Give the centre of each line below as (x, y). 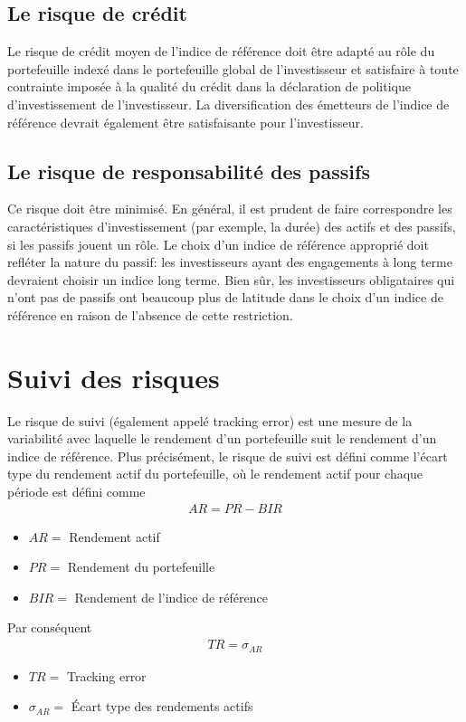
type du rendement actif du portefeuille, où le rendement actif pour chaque (215, 474)
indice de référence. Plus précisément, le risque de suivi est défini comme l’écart (228, 456)
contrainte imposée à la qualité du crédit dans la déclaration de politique (209, 86)
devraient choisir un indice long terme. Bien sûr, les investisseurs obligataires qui (231, 279)
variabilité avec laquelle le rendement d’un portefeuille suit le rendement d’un (222, 438)
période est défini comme (76, 492)
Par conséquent (50, 627)
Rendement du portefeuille (141, 567)
